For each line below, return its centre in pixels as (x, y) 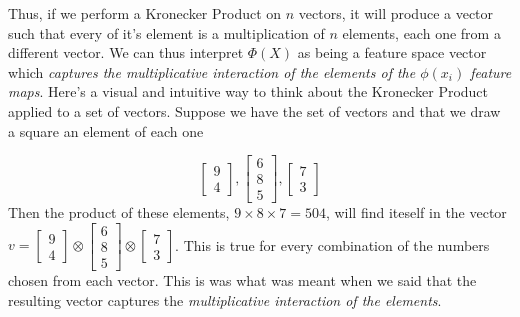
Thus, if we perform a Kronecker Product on (145, 13)
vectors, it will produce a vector (396, 13)
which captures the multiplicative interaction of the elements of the (212, 71)
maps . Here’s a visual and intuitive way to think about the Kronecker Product (248, 91)
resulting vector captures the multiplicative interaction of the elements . (225, 299)
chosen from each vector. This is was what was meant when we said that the (242, 279)
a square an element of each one (106, 130)
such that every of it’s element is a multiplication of (166, 32)
